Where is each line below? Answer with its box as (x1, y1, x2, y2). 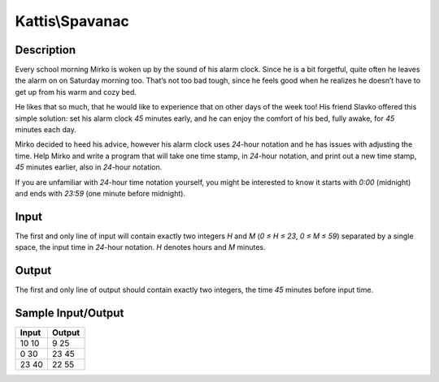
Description (15, 43, 76, 57)
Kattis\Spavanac (15, 12, 130, 30)
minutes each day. (15, 125, 77, 135)
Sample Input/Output (15, 306, 124, 320)
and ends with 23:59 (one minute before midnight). (15, 188, 186, 198)
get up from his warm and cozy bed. (15, 87, 137, 97)
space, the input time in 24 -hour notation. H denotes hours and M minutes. (15, 243, 266, 252)
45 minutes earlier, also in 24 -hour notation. (15, 162, 163, 172)
